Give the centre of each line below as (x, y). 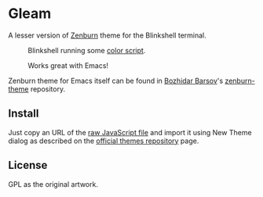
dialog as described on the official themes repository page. (104, 141)
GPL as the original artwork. (53, 184)
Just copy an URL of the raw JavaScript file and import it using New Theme (130, 132)
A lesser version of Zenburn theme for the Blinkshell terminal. (107, 35)
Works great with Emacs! (68, 65)
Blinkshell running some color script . (87, 50)
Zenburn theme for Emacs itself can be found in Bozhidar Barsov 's (116, 81)
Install (24, 114)
